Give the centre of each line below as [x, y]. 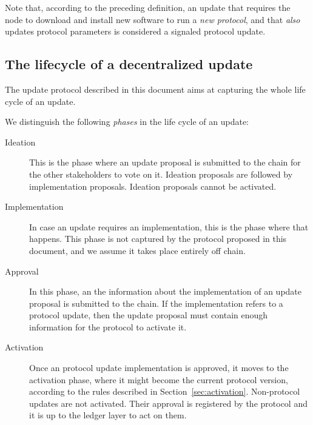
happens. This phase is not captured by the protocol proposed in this [158, 239]
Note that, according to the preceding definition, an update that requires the [148, 7]
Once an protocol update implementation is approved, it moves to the [159, 368]
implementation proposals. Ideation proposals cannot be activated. [153, 186]
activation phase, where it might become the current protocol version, [159, 379]
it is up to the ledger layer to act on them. [108, 415]
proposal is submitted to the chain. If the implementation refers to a [156, 303]
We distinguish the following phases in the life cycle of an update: [127, 122]
